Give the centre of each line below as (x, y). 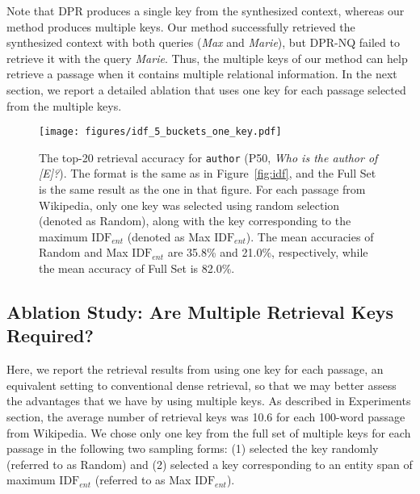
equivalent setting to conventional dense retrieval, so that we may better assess (202, 385)
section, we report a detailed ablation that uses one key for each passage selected (206, 89)
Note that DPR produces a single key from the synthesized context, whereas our (206, 10)
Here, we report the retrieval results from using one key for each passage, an (195, 369)
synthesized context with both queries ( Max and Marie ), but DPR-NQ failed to (203, 42)
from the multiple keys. (64, 105)
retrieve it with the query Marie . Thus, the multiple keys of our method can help (207, 58)
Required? (50, 335)
